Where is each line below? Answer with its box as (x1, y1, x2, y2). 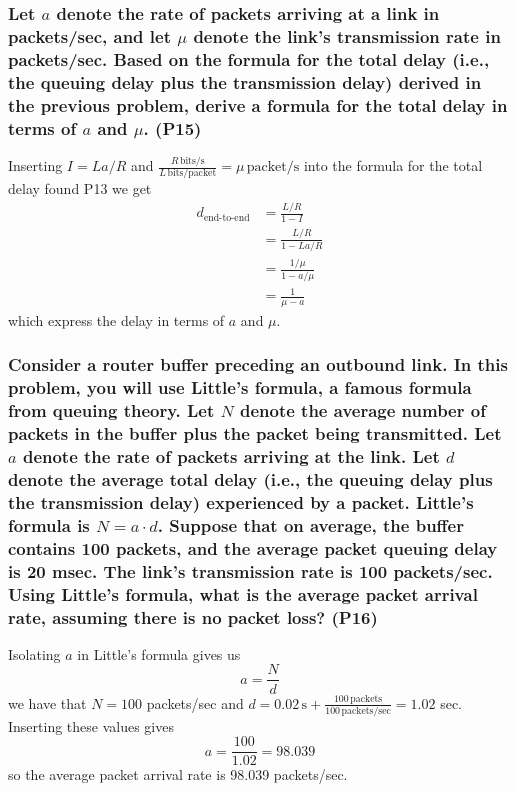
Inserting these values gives (8, 715, 174, 736)
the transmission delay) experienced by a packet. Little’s (8, 489, 474, 514)
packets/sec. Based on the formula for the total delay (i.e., (8, 46, 490, 71)
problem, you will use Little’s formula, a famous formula (8, 375, 472, 400)
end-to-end (203, 212, 250, 223)
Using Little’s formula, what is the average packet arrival (8, 581, 478, 606)
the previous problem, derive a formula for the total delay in (8, 92, 508, 117)
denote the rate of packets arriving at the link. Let (22, 444, 440, 469)
